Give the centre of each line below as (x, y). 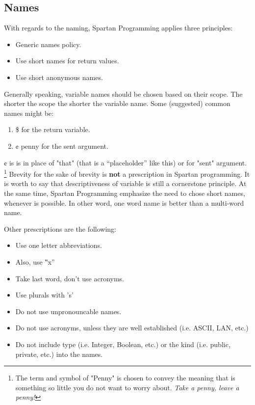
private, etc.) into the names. (59, 354)
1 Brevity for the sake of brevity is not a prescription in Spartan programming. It (127, 173)
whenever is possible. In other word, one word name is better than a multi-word (124, 202)
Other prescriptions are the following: (60, 229)
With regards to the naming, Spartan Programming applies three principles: (118, 28)
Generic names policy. (48, 44)
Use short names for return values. (67, 61)
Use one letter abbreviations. (59, 245)
